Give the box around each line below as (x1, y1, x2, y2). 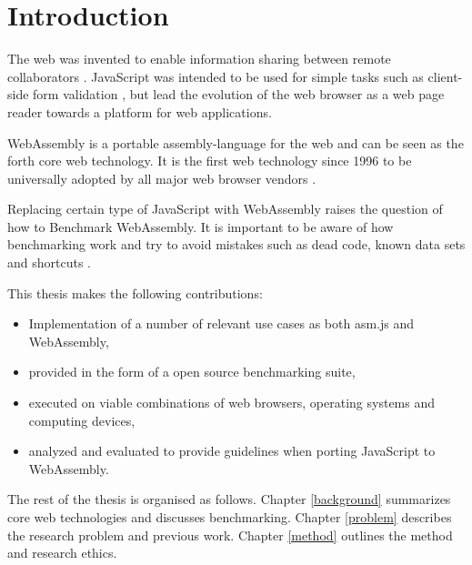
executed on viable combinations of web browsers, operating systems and (28, 393, 436, 412)
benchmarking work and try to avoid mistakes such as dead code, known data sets (7, 235, 466, 254)
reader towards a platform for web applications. (7, 102, 272, 121)
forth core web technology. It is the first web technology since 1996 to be (7, 151, 412, 170)
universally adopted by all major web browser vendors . (7, 168, 316, 187)
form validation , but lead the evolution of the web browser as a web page (33, 85, 445, 104)
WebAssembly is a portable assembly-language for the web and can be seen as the (7, 133, 464, 152)
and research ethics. (7, 543, 117, 562)
